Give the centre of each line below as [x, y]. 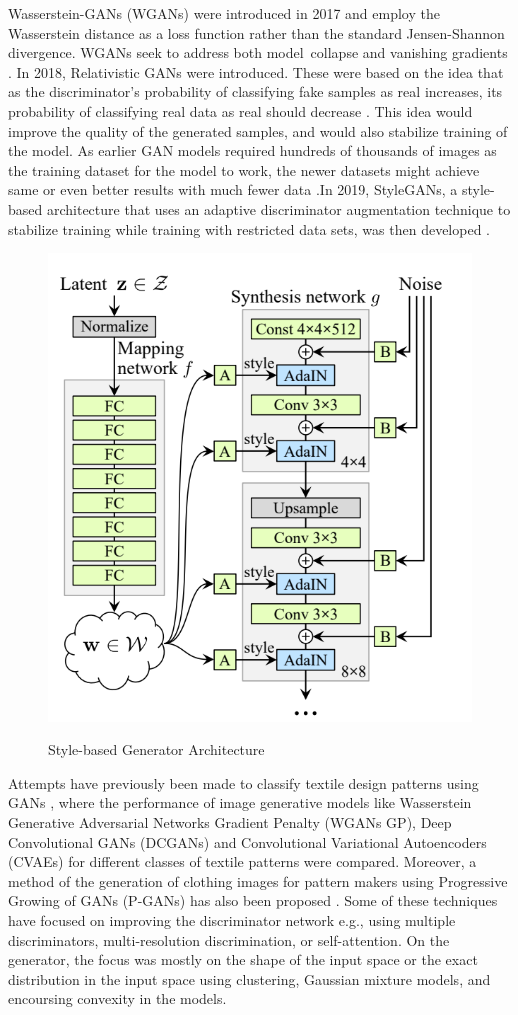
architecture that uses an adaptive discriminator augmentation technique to [278, 208]
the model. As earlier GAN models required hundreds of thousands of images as [252, 150]
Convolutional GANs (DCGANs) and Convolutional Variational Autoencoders [247, 841]
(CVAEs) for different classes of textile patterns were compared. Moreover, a [242, 861]
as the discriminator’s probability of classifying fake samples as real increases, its [255, 91]
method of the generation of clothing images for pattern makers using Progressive [258, 880]
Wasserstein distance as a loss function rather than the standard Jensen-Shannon [256, 32]
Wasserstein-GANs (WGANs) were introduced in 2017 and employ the [224, 13]
